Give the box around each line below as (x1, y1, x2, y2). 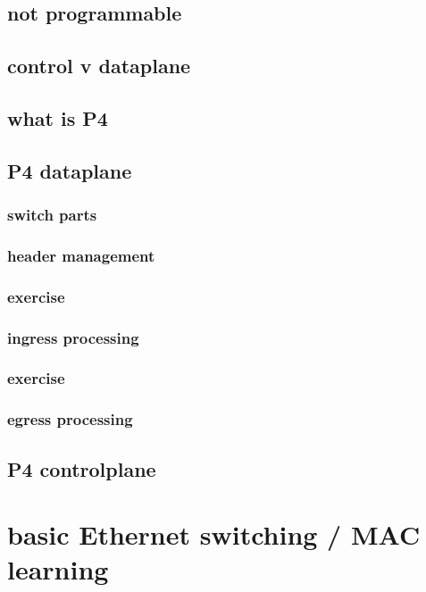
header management (7, 244, 155, 266)
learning (7, 551, 109, 588)
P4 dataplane (7, 156, 132, 184)
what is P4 (7, 104, 108, 131)
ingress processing (7, 326, 139, 348)
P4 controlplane (7, 454, 156, 482)
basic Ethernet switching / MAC (7, 516, 421, 553)
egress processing (7, 408, 133, 430)
